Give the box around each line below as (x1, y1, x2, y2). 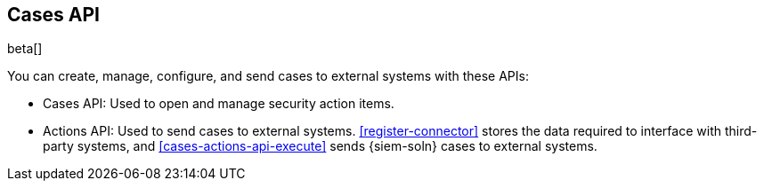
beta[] (7, 41, 43, 57)
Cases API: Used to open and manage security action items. (43, 96, 394, 112)
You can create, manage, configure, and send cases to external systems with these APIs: (7, 68, 529, 84)
